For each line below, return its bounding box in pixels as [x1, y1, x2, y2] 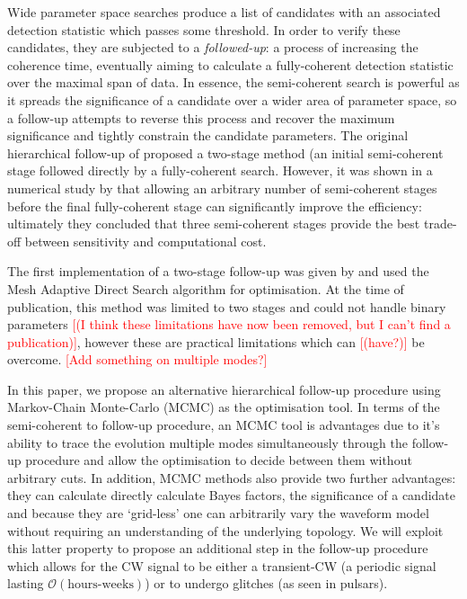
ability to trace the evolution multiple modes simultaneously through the [7, 433, 408, 451]
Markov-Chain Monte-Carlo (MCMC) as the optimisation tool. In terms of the [7, 398, 440, 416]
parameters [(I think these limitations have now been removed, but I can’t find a [7, 315, 451, 334]
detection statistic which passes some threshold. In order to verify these [7, 20, 401, 39]
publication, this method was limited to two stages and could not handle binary [7, 297, 446, 316]
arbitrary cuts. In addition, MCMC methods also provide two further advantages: [7, 468, 456, 487]
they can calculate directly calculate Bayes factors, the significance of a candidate [7, 486, 456, 505]
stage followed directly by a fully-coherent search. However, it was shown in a [7, 161, 433, 180]
